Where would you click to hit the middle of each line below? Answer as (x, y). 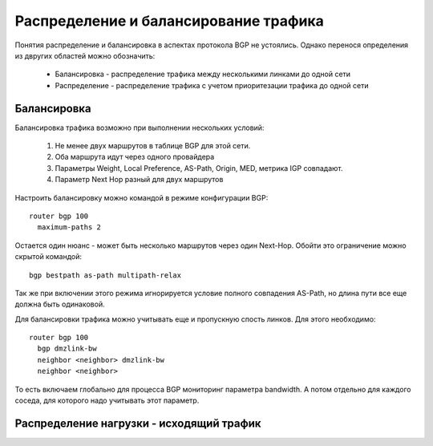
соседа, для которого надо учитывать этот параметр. (107, 400)
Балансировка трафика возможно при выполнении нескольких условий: (140, 128)
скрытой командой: (48, 257)
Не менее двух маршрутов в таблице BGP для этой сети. (153, 146)
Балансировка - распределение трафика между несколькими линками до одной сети (203, 74)
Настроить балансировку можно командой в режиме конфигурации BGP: (142, 197)
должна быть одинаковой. (60, 304)
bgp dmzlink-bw (67, 349)
